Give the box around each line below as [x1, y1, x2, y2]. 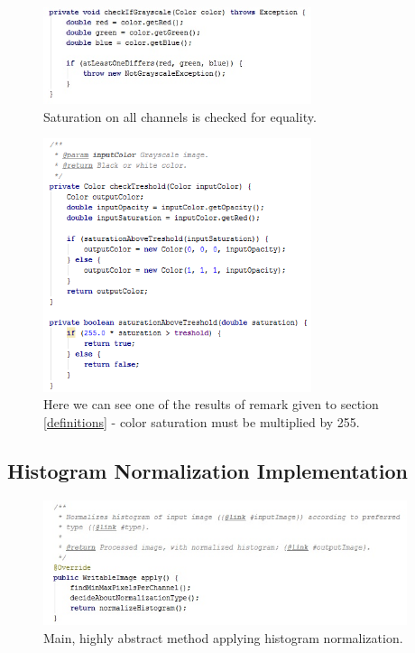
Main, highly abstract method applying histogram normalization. [43, 629, 403, 647]
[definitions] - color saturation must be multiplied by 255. [43, 412, 360, 431]
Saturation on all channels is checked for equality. [43, 107, 317, 126]
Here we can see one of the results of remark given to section [43, 395, 379, 414]
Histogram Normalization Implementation [7, 456, 408, 484]
